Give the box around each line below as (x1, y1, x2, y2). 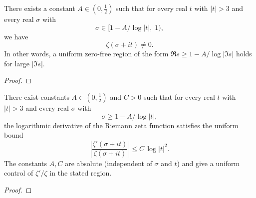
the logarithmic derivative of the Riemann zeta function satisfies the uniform (4, 120, 239, 130)
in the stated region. (49, 168, 112, 178)
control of (4, 168, 33, 178)
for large (4, 58, 30, 68)
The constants (4, 158, 47, 168)
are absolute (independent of (65, 158, 152, 168)
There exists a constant (4, 3, 75, 13)
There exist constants (4, 91, 69, 102)
